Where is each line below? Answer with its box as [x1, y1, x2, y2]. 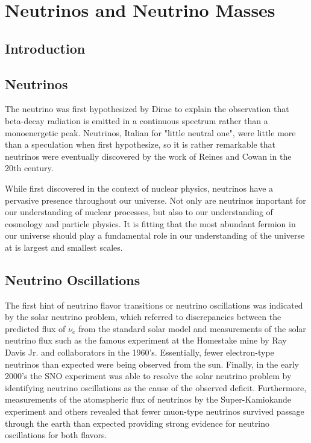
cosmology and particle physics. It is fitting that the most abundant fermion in [5, 217, 296, 230]
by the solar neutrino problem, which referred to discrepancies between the [5, 310, 281, 323]
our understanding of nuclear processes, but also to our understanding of [5, 206, 273, 218]
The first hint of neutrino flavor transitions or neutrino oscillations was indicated [5, 298, 303, 311]
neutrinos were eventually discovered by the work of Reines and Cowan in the [5, 149, 292, 162]
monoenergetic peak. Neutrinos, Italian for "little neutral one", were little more [5, 126, 296, 139]
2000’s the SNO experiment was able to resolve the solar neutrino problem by [5, 369, 292, 382]
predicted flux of [5, 322, 66, 335]
